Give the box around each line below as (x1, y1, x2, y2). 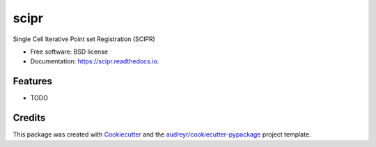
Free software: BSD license (30, 47, 108, 56)
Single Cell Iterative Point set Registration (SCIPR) (13, 35, 156, 43)
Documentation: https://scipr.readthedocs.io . (30, 57, 159, 65)
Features (13, 75, 52, 87)
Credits (13, 112, 46, 124)
